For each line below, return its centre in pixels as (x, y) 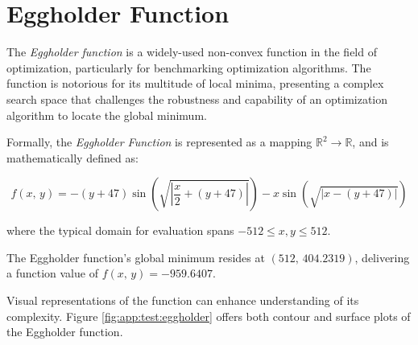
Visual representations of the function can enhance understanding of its (183, 300)
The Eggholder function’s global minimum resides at (136, 257)
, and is (370, 142)
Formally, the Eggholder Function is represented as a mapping (159, 142)
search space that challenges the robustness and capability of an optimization (197, 99)
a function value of (52, 273)
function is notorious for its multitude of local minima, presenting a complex (195, 83)
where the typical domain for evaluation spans (120, 230)
